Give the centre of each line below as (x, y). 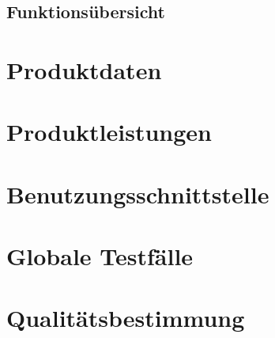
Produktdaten (84, 69)
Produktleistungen (109, 132)
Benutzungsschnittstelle (138, 194)
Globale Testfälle (100, 256)
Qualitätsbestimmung (126, 318)
